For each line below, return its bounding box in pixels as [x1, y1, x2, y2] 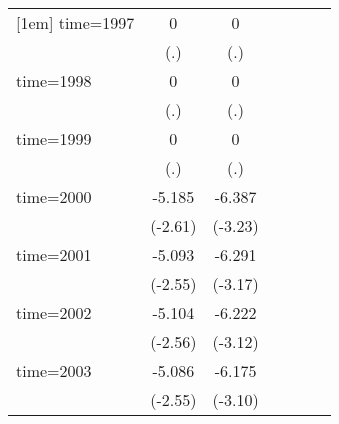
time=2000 [16, 185, 92, 208]
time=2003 [16, 359, 92, 382]
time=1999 [16, 127, 92, 150]
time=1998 [16, 69, 92, 92]
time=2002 [16, 301, 92, 324]
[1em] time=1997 [16, 11, 135, 34]
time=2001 [16, 243, 92, 266]
